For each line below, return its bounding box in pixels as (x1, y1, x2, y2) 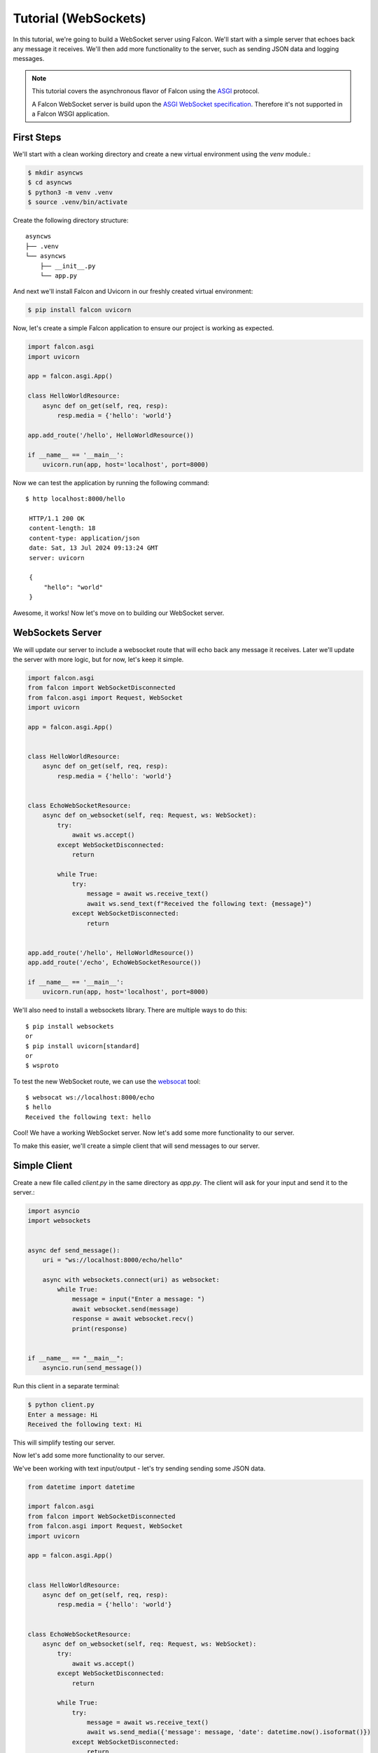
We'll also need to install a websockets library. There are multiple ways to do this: (13, 1006, 248, 1015)
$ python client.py (27, 1401, 94, 1409)
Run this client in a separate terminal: (13, 1382, 120, 1390)
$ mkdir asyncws (27, 168, 84, 177)
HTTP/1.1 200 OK (29, 515, 85, 522)
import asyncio (27, 1207, 80, 1214)
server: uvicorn (29, 554, 85, 562)
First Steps (13, 131, 62, 143)
